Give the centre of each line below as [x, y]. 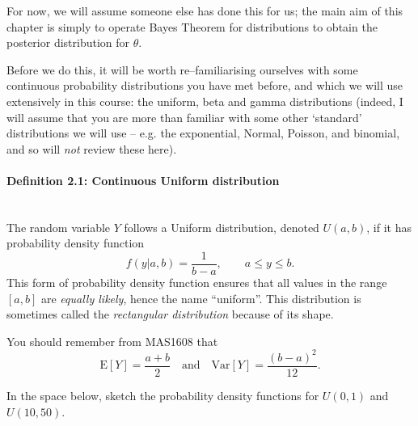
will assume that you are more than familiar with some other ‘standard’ [184, 117]
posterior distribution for [68, 42]
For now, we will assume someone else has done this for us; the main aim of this [205, 11]
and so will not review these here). [92, 148]
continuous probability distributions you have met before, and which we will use [205, 85]
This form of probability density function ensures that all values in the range [197, 282]
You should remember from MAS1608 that [112, 341]
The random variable [59, 227]
